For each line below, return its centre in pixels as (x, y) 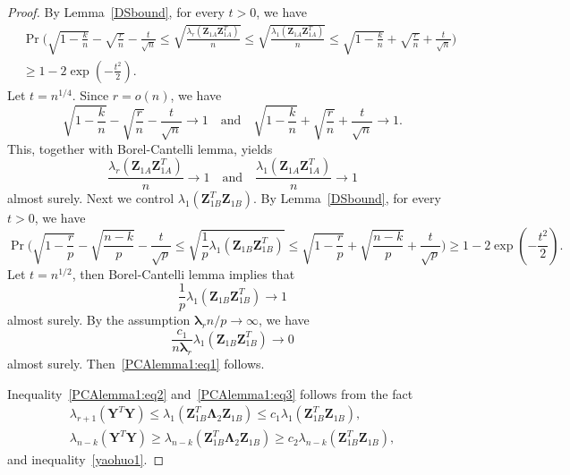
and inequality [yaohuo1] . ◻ (86, 459)
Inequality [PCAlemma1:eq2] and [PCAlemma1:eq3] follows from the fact (210, 393)
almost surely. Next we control (91, 198)
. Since (90, 95)
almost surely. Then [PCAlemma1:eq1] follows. (136, 363)
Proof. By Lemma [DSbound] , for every (116, 12)
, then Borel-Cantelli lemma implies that (183, 273)
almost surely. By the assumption (99, 320)
